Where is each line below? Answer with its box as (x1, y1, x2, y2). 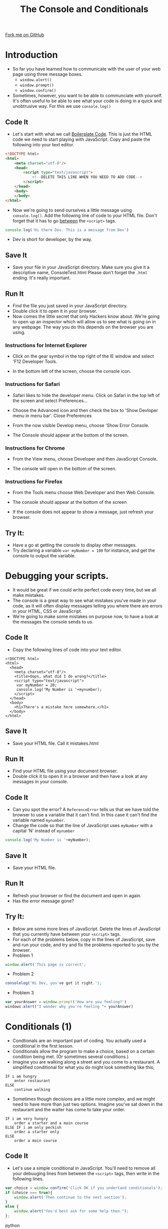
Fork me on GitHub (5, 32, 44, 38)
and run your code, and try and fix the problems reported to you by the (12, 941, 159, 948)
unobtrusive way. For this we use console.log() (12, 103, 111, 109)
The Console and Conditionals (20, 4, 149, 15)
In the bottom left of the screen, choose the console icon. (12, 368, 131, 374)
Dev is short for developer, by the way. (12, 237, 93, 243)
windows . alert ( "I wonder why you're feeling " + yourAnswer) (5, 1004, 134, 1009)
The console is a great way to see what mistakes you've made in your (12, 597, 156, 603)
